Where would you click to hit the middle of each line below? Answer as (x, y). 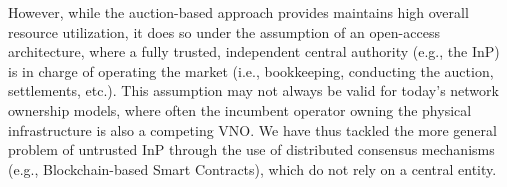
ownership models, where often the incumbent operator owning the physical (240, 109)
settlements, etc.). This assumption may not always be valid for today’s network (253, 90)
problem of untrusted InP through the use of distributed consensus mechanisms (251, 149)
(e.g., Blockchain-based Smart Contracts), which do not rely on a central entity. (252, 168)
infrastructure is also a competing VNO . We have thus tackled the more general (252, 129)
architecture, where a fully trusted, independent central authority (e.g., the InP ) (254, 51)
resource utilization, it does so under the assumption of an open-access (224, 31)
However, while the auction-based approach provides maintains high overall (238, 12)
